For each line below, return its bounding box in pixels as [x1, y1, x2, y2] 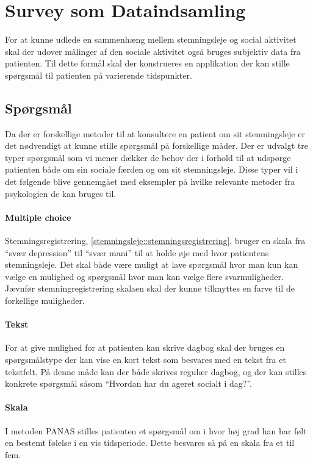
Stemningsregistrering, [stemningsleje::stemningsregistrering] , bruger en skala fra [5, 234, 306, 247]
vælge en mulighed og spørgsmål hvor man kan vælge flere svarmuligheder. [5, 270, 284, 282]
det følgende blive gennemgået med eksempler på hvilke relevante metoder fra [5, 175, 295, 188]
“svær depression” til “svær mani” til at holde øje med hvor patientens [5, 246, 269, 259]
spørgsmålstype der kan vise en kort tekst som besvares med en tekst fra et [5, 353, 286, 366]
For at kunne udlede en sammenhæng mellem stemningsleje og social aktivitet [5, 33, 297, 46]
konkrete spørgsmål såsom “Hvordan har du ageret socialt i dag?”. [5, 377, 253, 390]
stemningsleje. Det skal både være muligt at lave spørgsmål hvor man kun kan [5, 258, 298, 271]
